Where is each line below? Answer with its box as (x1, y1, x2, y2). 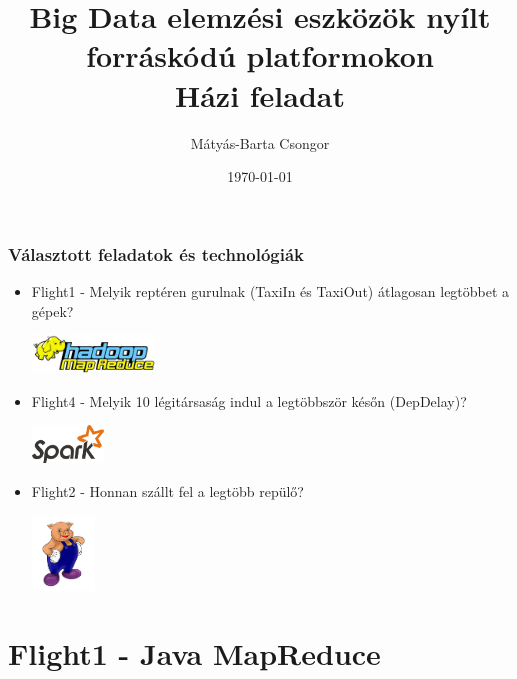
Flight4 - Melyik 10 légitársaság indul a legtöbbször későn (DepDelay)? (31, 390, 467, 411)
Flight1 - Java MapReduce (8, 633, 381, 674)
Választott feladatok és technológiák (8, 241, 305, 266)
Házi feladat (174, 74, 346, 115)
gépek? (31, 300, 74, 321)
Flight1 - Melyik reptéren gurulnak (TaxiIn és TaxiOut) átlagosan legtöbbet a (31, 280, 510, 301)
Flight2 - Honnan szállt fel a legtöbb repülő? (31, 480, 304, 501)
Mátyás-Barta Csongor (190, 132, 330, 153)
